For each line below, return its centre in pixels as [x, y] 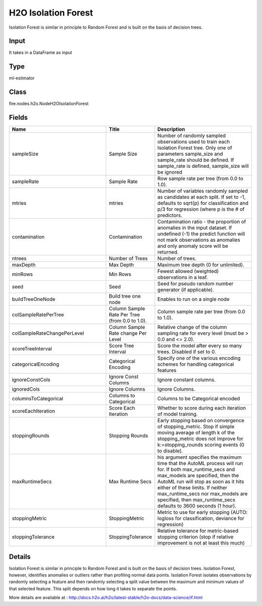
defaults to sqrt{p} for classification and [203, 203]
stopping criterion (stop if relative [196, 537]
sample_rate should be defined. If [196, 160]
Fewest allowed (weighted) [188, 271]
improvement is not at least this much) [201, 543]
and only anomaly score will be [193, 246]
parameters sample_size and [190, 154]
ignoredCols [26, 389]
